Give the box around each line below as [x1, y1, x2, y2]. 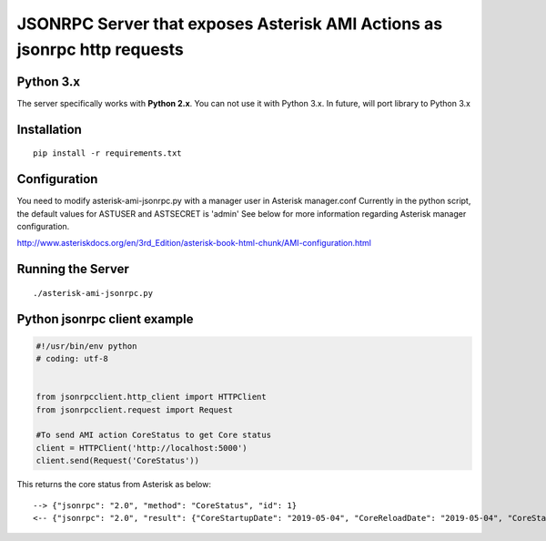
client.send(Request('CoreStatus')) [35, 455, 200, 466]
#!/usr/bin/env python [35, 341, 137, 351]
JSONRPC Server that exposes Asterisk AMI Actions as [16, 14, 443, 34]
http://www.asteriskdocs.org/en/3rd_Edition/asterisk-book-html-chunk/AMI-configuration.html [16, 238, 372, 249]
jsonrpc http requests [16, 39, 184, 59]
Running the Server [16, 261, 129, 277]
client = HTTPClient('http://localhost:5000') [35, 443, 248, 453]
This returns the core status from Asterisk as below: [16, 479, 211, 490]
